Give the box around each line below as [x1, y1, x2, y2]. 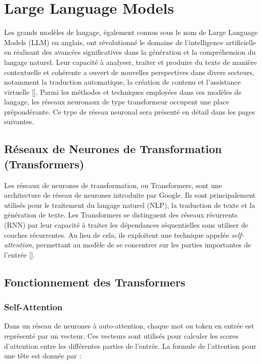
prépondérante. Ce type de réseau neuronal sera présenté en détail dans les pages [4, 106, 255, 117]
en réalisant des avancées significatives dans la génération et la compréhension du [4, 47, 256, 57]
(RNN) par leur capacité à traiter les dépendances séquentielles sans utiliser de [4, 220, 248, 230]
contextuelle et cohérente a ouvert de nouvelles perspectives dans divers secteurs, [4, 66, 254, 77]
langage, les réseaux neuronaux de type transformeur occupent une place [4, 96, 229, 107]
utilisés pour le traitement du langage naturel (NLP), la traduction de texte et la [4, 199, 255, 210]
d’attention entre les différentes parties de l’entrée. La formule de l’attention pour [4, 340, 256, 351]
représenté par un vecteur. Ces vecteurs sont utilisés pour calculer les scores [4, 331, 239, 341]
